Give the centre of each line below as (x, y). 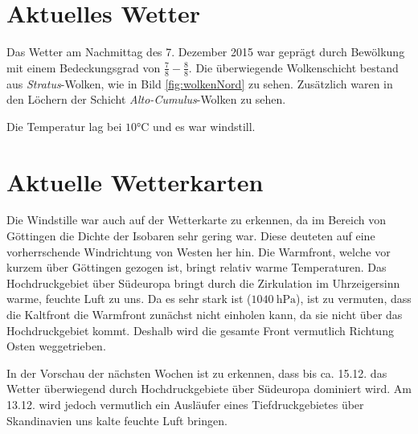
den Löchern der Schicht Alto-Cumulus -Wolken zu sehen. (146, 99)
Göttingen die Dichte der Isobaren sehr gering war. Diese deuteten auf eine (191, 236)
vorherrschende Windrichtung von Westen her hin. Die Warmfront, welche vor (199, 251)
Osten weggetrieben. (56, 346)
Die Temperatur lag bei (64, 126)
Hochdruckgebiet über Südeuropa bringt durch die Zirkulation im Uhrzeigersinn (203, 283)
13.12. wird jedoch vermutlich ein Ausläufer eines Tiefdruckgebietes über (185, 404)
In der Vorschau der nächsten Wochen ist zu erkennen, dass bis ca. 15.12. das (197, 373)
